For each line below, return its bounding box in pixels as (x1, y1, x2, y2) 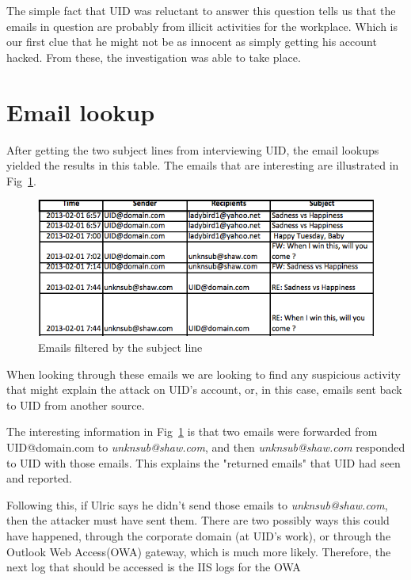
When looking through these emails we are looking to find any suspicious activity (6, 365, 401, 382)
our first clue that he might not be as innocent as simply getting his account (6, 33, 377, 50)
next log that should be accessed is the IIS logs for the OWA (6, 559, 301, 575)
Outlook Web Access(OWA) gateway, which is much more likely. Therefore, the (6, 543, 391, 559)
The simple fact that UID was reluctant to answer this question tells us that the (6, 2, 396, 18)
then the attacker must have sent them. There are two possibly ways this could (6, 512, 390, 528)
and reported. (6, 470, 72, 487)
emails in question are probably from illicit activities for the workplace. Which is (6, 17, 398, 34)
